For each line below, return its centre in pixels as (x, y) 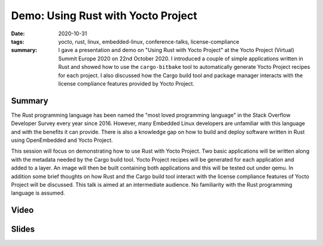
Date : (18, 34)
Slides (23, 230)
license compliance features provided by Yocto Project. (126, 83)
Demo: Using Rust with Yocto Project (104, 16)
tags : (18, 41)
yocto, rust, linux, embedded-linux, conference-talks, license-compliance (149, 41)
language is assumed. (38, 193)
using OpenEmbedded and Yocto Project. (62, 140)
